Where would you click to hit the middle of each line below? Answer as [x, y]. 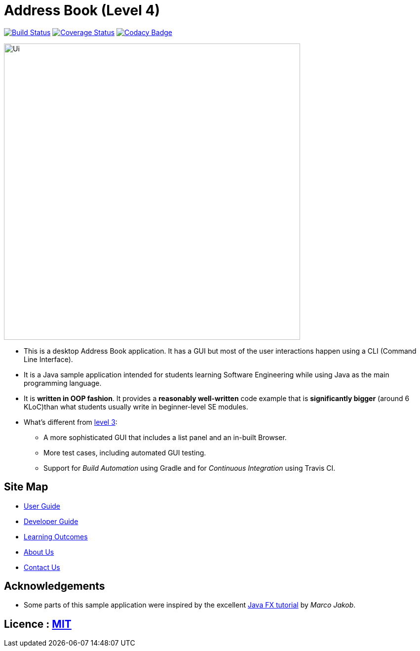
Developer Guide [51, 521]
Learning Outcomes [56, 536]
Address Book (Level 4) [82, 10]
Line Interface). [48, 359]
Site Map [26, 487]
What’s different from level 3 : [71, 422]
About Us [39, 552]
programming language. [63, 383]
